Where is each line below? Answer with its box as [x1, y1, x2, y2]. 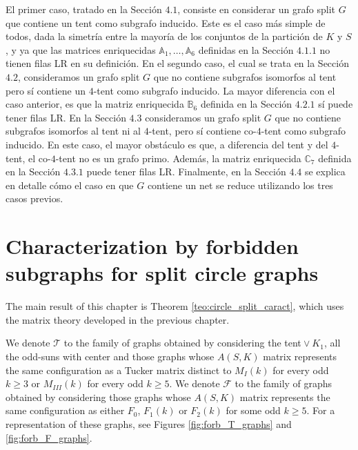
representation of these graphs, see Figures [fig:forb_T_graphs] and [6, 416, 292, 431]
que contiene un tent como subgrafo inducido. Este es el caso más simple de [6, 15, 326, 30]
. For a [306, 403, 335, 418]
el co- [28, 150, 51, 165]
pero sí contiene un [6, 83, 86, 97]
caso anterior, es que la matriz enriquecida [6, 97, 184, 111]
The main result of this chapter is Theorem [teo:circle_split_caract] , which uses [6, 299, 344, 313]
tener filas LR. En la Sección [6, 110, 126, 124]
